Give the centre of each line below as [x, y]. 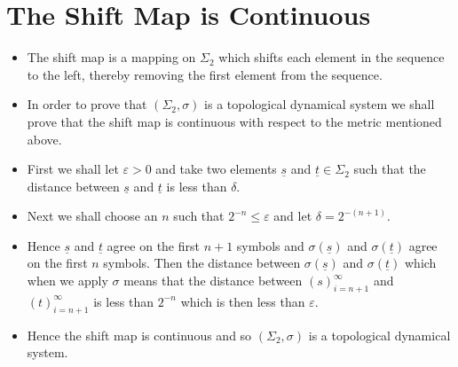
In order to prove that [87, 104]
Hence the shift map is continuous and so [139, 335]
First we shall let [73, 169]
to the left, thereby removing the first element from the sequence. [205, 74]
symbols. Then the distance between [202, 263]
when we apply [67, 281]
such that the [390, 169]
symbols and [270, 245]
